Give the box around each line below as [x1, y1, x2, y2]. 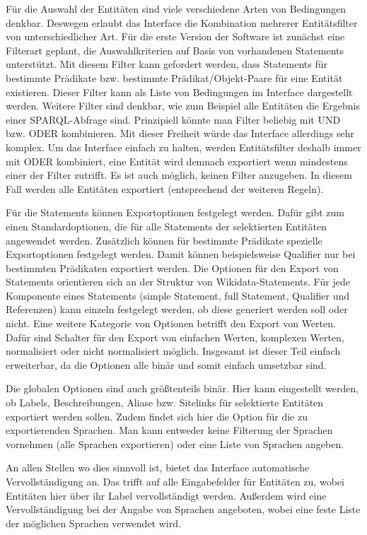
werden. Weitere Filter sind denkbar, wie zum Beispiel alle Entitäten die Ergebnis [6, 98, 360, 113]
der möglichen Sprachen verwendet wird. [6, 515, 181, 530]
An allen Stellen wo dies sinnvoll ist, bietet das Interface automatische [6, 460, 310, 475]
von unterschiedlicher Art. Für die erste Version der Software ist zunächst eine [6, 29, 345, 44]
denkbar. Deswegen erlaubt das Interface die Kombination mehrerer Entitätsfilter [6, 15, 358, 30]
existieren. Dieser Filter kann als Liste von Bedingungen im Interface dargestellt [6, 84, 353, 99]
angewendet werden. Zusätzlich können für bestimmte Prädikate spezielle [6, 233, 322, 247]
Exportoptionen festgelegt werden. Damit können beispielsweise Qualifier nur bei [6, 247, 356, 261]
